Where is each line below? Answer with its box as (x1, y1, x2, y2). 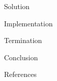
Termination (4, 35, 42, 46)
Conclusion (4, 52, 38, 62)
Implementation (4, 18, 53, 28)
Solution (4, 1, 30, 11)
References (4, 69, 37, 79)
